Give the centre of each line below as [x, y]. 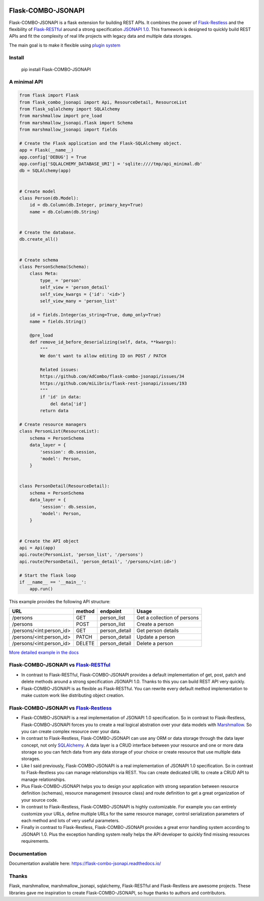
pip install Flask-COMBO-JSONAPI [56, 69]
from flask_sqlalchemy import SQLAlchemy [70, 109]
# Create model [37, 191]
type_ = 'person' [61, 280]
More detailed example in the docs [44, 652]
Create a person [155, 624]
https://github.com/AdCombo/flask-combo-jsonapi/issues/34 [112, 377]
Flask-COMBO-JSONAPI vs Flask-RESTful [60, 665]
